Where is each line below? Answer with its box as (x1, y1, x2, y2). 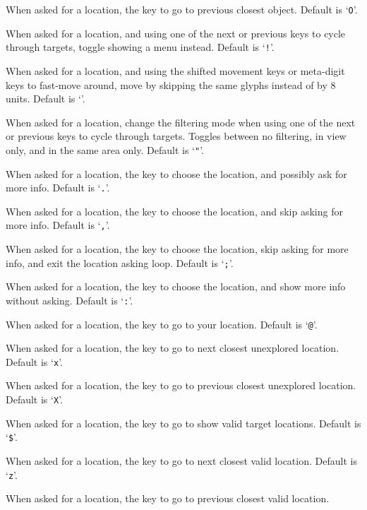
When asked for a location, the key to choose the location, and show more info (6, 279, 346, 294)
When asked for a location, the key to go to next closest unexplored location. (6, 340, 339, 355)
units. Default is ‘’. (6, 91, 85, 106)
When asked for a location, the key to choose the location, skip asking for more (6, 242, 349, 256)
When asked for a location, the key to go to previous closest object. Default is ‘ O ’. (6, 2, 358, 16)
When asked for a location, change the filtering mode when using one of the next (6, 114, 356, 129)
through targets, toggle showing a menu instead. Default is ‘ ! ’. (6, 40, 275, 54)
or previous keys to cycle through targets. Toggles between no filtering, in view (6, 129, 347, 143)
